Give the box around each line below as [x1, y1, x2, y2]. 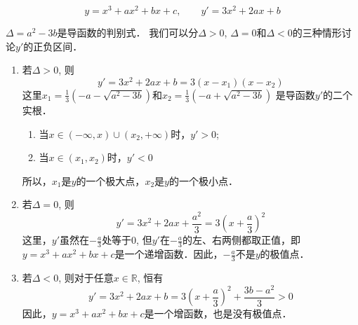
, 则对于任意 [58, 270, 114, 285]
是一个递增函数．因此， [114, 247, 223, 261]
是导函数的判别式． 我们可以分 [57, 25, 199, 40]
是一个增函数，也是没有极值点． [144, 306, 292, 321]
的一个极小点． [168, 173, 238, 188]
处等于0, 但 [102, 233, 152, 247]
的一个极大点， [76, 173, 145, 188]
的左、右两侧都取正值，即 [183, 233, 301, 247]
